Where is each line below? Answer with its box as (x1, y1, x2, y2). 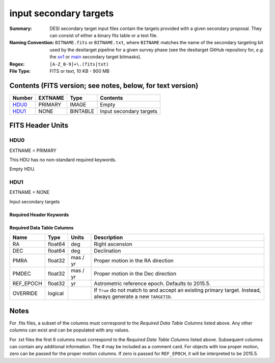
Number (12, 94, 33, 101)
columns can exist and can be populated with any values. (9, 327, 130, 333)
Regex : (9, 61, 25, 67)
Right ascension (94, 240, 132, 248)
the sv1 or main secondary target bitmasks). (49, 54, 142, 60)
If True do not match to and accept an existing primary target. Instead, (94, 287, 261, 294)
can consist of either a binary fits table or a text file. (49, 32, 158, 38)
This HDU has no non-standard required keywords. (9, 157, 117, 163)
